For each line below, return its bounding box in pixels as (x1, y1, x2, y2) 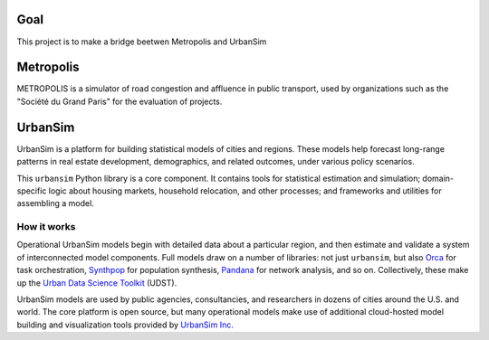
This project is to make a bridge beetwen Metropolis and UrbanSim (16, 36, 267, 47)
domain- (422, 173, 455, 184)
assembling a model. (16, 198, 94, 209)
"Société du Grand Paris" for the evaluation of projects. (16, 96, 223, 107)
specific (16, 185, 47, 196)
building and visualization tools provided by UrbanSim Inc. (16, 319, 235, 330)
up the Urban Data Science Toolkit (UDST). (16, 277, 177, 288)
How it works (16, 221, 76, 233)
